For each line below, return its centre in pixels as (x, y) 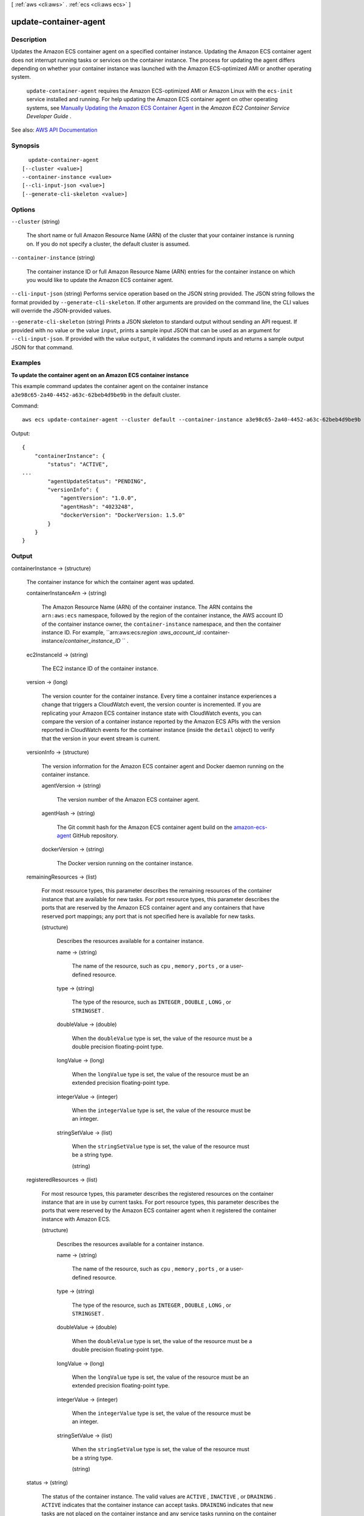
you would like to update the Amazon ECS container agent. (100, 280)
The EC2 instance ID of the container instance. (100, 669)
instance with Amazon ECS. (76, 1219)
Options (23, 209)
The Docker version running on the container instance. (125, 863)
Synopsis (25, 146)
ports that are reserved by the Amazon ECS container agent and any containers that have (153, 908)
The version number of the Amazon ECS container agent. (128, 799)
